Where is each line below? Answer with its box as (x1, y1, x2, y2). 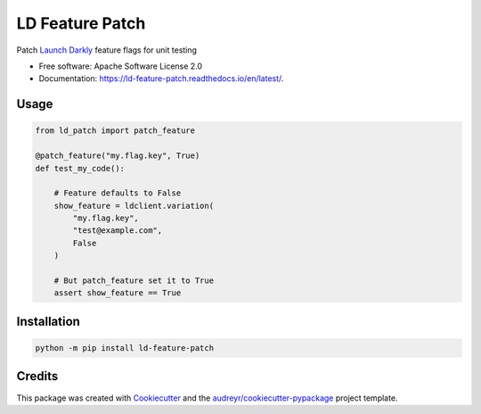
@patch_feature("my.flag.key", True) (35, 151, 200, 161)
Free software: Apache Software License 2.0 (38, 61, 203, 71)
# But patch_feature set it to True (53, 276, 214, 286)
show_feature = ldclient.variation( (53, 201, 214, 211)
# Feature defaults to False (53, 188, 182, 198)
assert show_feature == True (53, 288, 182, 298)
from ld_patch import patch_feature (35, 126, 196, 136)
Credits (16, 368, 59, 384)
